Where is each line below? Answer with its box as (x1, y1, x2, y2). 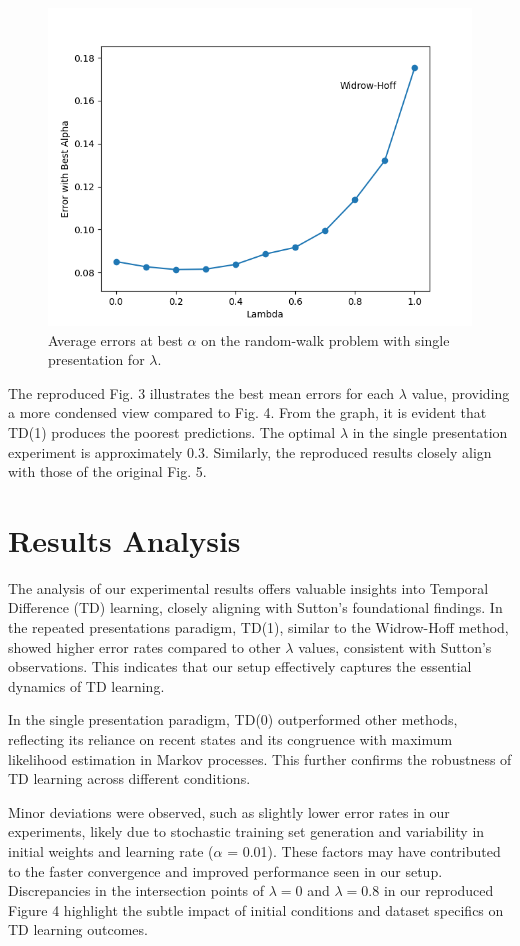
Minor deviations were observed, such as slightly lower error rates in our (8, 801, 450, 822)
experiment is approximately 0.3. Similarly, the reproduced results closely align (8, 441, 492, 462)
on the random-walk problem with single (201, 329, 450, 350)
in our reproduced (383, 880, 494, 901)
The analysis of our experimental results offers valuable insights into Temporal (8, 577, 489, 598)
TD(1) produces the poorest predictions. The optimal (8, 421, 336, 442)
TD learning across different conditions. (8, 768, 251, 789)
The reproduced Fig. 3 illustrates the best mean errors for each (8, 382, 395, 403)
